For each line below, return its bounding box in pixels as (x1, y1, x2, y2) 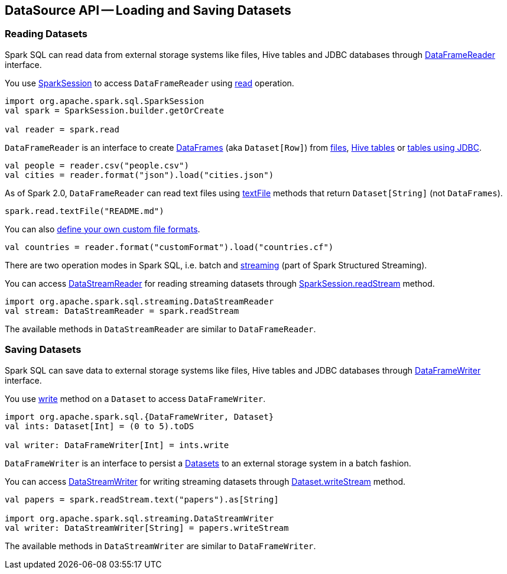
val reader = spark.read (5, 124, 119, 134)
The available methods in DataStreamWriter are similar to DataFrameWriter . (5, 540, 316, 551)
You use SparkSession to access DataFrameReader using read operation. (5, 77, 294, 88)
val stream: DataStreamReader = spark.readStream (5, 306, 239, 316)
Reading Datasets (5, 28, 87, 40)
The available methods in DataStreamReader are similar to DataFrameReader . (5, 323, 316, 334)
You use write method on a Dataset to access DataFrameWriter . (5, 393, 266, 404)
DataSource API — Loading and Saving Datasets (5, 3, 291, 18)
